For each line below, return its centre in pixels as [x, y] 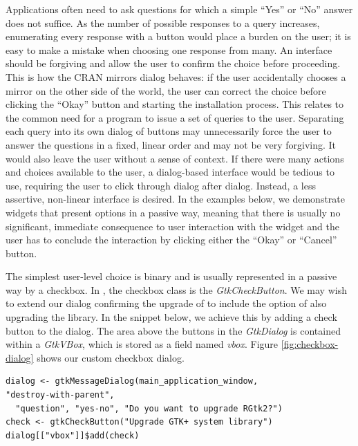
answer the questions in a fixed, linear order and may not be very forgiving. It [171, 144]
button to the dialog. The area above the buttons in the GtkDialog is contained [173, 330]
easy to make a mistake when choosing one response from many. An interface [169, 49]
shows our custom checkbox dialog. [111, 357]
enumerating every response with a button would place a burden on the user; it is [178, 36]
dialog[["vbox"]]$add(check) [73, 435]
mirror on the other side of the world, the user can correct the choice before [166, 90]
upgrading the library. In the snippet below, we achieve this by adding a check [171, 317]
